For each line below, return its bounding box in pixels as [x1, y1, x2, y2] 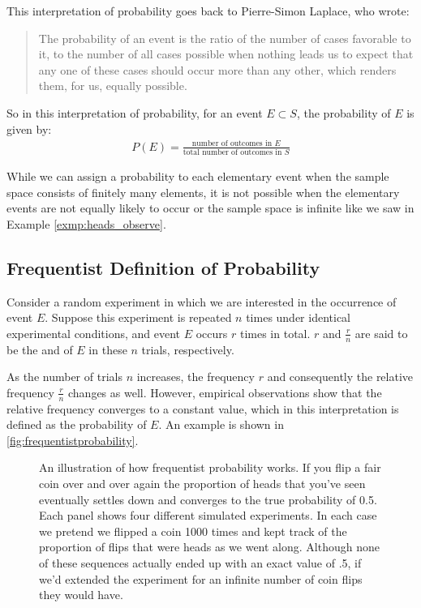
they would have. [39, 586, 123, 603]
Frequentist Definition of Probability [6, 255, 320, 280]
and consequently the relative [267, 368, 414, 385]
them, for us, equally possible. [38, 77, 187, 94]
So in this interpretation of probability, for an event [6, 104, 263, 121]
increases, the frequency [136, 368, 255, 385]
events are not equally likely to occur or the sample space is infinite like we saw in [6, 199, 415, 216]
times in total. [239, 324, 311, 341]
